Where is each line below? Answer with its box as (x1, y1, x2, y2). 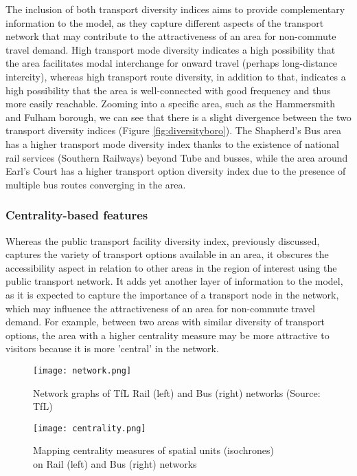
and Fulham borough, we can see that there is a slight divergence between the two (5, 109, 352, 124)
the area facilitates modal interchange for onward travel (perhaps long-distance (5, 56, 338, 70)
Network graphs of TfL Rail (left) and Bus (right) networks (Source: (33, 385, 321, 400)
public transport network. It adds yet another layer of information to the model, (5, 274, 343, 288)
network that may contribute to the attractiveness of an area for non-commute (5, 29, 336, 43)
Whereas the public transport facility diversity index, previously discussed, (5, 233, 320, 248)
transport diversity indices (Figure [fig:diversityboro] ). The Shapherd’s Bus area (5, 123, 341, 138)
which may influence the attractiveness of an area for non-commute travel (5, 301, 315, 315)
